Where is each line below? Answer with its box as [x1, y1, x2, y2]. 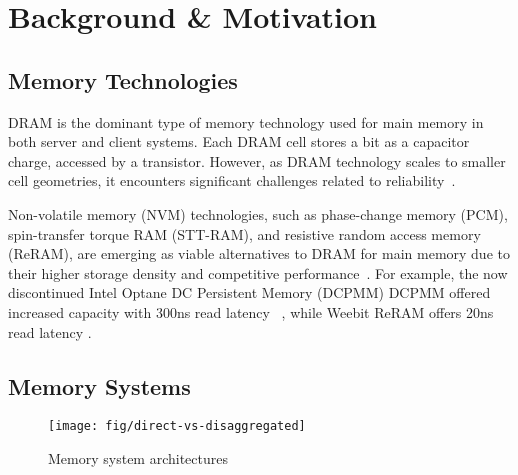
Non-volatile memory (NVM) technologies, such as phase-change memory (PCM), [8, 203, 508, 224]
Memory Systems [8, 370, 191, 401]
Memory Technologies [8, 64, 238, 95]
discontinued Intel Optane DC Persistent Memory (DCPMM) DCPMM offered [8, 282, 491, 303]
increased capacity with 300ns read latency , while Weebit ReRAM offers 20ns [8, 301, 494, 322]
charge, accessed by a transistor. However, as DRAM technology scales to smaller [8, 150, 506, 171]
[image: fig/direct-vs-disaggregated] [48, 419, 306, 434]
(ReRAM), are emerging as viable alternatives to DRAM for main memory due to [8, 243, 510, 264]
